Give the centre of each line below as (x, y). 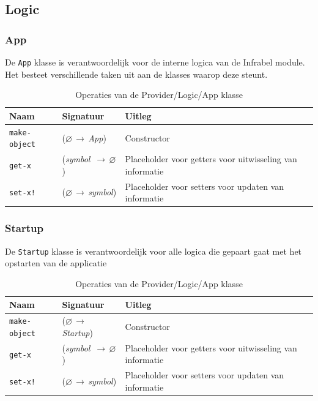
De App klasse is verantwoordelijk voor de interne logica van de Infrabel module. (155, 62)
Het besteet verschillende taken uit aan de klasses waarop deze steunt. (136, 74)
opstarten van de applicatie (56, 263)
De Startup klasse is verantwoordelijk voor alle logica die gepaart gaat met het (153, 251)
